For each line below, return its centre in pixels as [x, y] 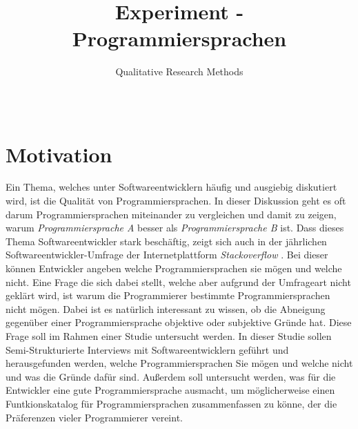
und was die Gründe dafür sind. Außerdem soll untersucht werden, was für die [171, 376]
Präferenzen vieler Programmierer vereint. [94, 417]
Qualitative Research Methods [179, 71]
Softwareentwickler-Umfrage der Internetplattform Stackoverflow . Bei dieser [167, 255]
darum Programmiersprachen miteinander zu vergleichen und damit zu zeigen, [171, 214]
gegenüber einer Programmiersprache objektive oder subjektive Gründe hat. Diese [179, 322]
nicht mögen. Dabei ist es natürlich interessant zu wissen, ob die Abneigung [166, 308]
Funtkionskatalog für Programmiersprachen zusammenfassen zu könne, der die [171, 403]
